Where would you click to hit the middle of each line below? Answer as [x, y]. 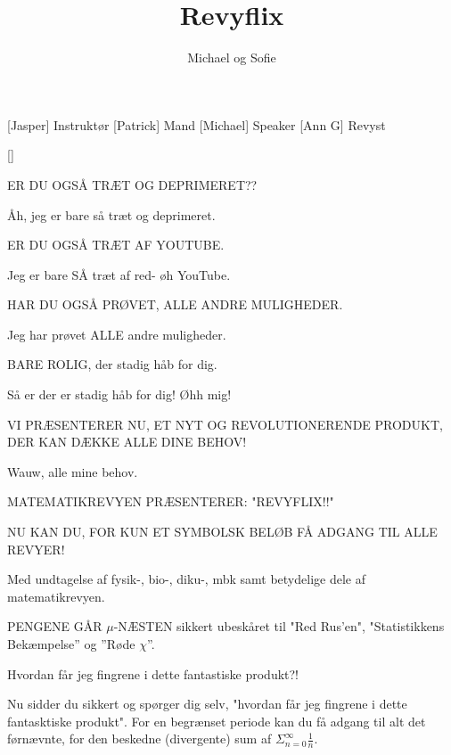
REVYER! [36, 549]
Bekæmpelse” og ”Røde [71, 644]
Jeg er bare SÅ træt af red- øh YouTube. [119, 274]
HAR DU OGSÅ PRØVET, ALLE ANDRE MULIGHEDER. [175, 304]
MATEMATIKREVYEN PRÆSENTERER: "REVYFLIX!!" [171, 501]
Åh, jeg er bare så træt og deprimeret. [111, 214]
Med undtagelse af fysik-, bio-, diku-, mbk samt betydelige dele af [186, 579]
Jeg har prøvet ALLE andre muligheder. [117, 334]
